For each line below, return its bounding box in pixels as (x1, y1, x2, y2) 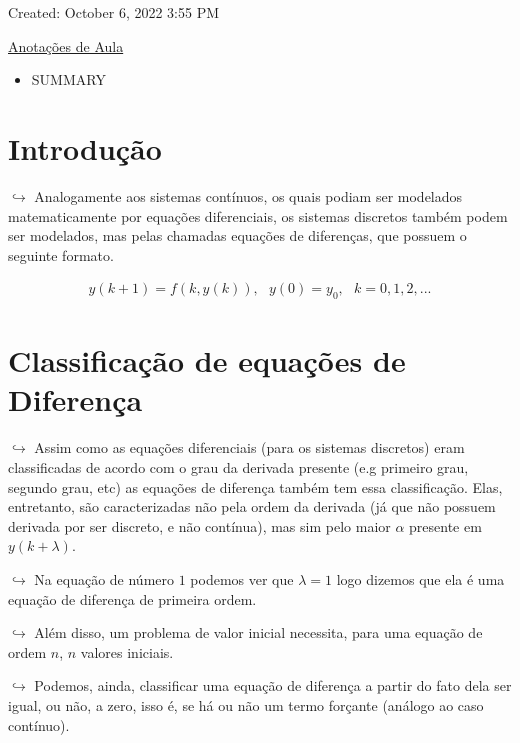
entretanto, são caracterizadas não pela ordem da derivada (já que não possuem (8, 496, 496, 517)
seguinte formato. (8, 244, 114, 265)
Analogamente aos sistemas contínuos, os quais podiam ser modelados (34, 185, 463, 206)
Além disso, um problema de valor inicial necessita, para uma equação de (34, 622, 483, 643)
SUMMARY (31, 69, 106, 90)
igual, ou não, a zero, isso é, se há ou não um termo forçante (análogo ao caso (8, 694, 484, 715)
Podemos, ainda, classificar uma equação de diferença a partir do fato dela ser (34, 675, 512, 696)
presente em (409, 515, 482, 536)
